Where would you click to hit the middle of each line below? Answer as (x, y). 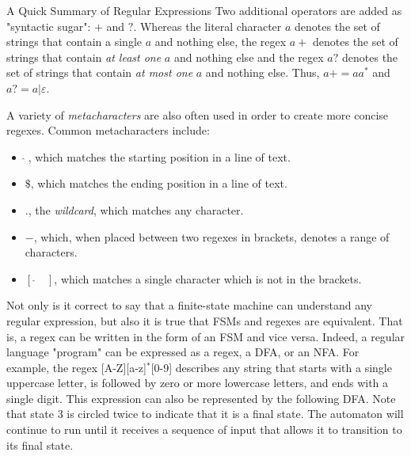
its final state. (40, 445)
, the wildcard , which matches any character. (136, 209)
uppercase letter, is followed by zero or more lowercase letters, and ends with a (198, 383)
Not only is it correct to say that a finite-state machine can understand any (190, 305)
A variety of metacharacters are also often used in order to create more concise (198, 114)
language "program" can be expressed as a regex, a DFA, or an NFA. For (183, 352)
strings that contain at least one (84, 57)
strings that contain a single (74, 42)
